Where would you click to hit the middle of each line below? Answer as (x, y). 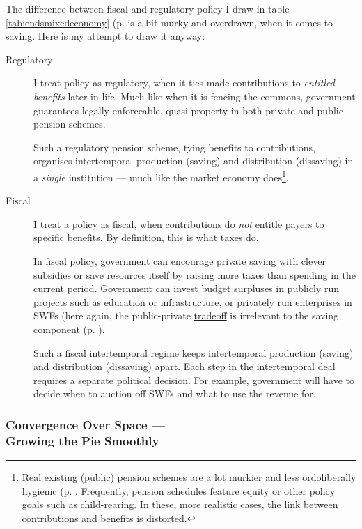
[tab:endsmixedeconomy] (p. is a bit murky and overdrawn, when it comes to (170, 22)
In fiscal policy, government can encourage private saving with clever (180, 260)
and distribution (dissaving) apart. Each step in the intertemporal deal (184, 366)
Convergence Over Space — (85, 424)
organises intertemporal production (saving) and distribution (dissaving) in (194, 161)
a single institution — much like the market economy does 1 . (161, 176)
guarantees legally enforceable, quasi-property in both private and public (188, 110)
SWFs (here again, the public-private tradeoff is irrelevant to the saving (186, 315)
